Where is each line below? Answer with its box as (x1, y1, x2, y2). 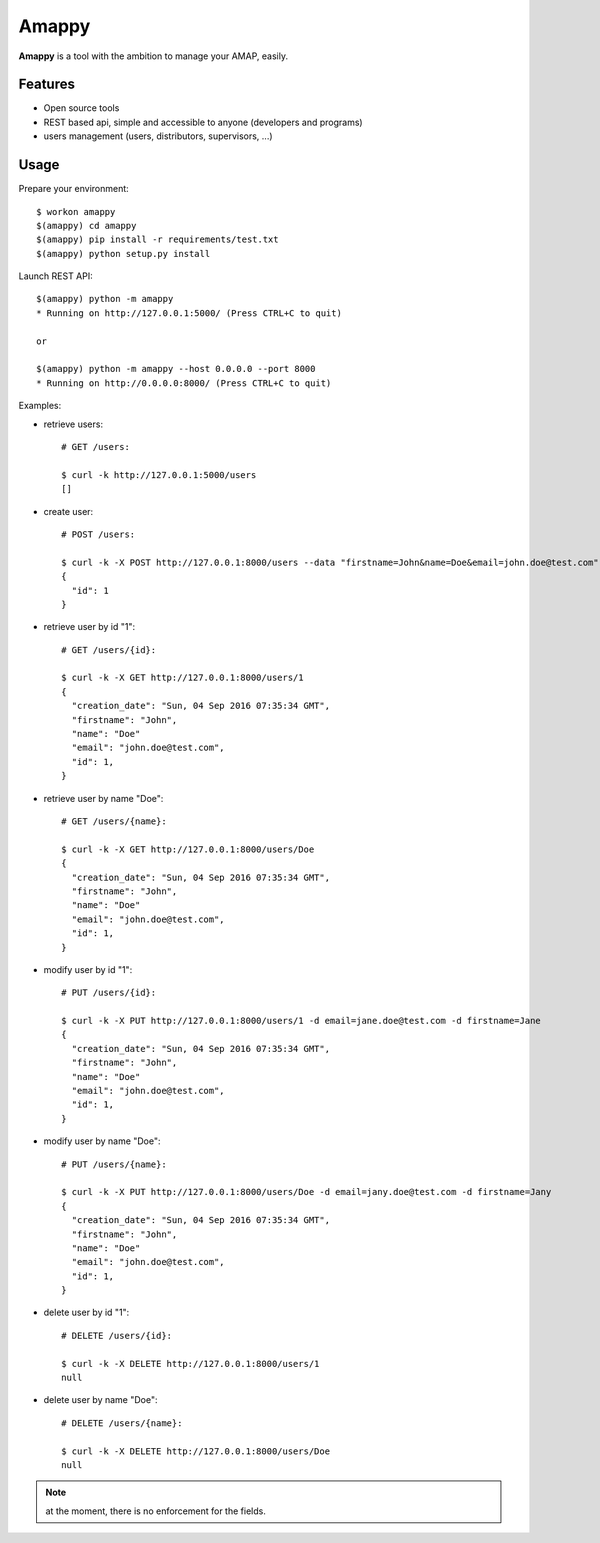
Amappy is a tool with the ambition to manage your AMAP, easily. (18, 50, 289, 62)
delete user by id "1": (43, 1306, 130, 1319)
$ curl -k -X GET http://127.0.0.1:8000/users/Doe (61, 843, 315, 855)
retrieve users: (43, 418, 104, 430)
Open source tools (43, 102, 120, 114)
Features (18, 76, 75, 93)
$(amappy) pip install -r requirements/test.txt (36, 234, 279, 245)
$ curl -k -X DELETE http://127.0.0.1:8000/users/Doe (61, 1445, 330, 1457)
